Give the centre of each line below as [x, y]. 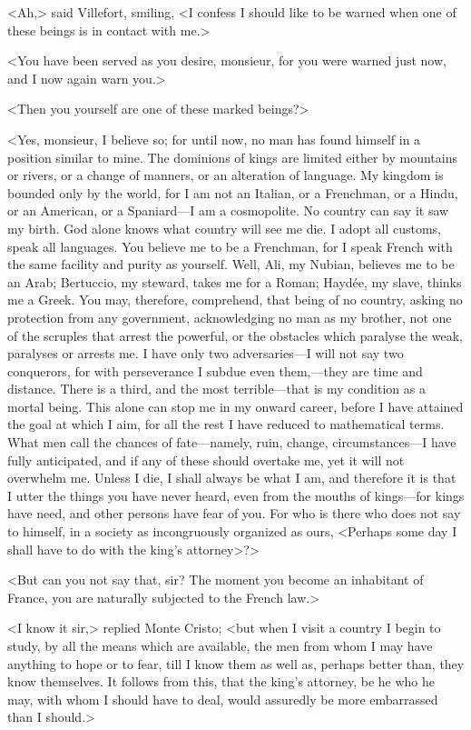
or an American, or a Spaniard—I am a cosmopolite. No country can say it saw [228, 210]
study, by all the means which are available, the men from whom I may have [220, 645]
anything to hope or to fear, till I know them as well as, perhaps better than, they [236, 663]
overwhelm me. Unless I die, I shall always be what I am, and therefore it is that [232, 478]
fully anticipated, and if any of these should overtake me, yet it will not [206, 460]
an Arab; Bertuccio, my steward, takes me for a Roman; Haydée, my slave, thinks [235, 281]
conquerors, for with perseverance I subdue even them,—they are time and [215, 370]
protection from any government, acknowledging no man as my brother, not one [230, 317]
